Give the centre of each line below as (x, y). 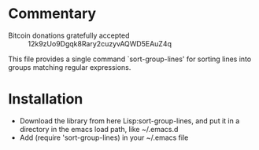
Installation (46, 99)
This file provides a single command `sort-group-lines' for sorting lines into (130, 59)
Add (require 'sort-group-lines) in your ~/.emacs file (104, 137)
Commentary (52, 14)
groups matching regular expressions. (70, 67)
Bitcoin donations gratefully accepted (69, 35)
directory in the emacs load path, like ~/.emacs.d (99, 129)
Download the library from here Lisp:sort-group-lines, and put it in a (129, 121)
